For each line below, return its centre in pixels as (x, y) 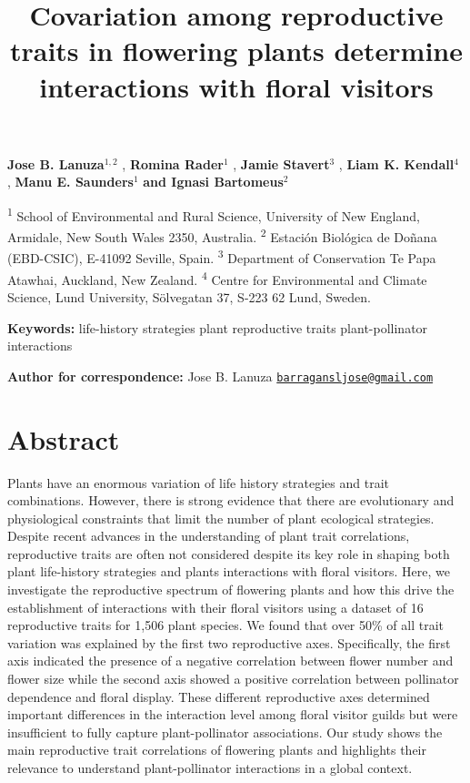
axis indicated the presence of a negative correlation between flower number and (230, 661)
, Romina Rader (173, 163)
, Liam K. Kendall (396, 163)
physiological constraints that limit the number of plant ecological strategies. (221, 518)
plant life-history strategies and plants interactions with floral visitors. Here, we (229, 571)
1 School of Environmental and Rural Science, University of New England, (214, 214)
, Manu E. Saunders (70, 182)
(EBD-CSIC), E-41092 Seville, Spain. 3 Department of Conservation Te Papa (222, 257)
